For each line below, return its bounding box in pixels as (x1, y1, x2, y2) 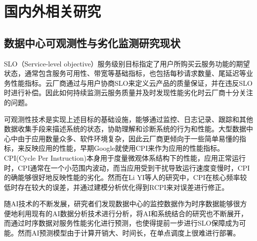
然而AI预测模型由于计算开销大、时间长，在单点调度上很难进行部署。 (17, 228, 240, 238)
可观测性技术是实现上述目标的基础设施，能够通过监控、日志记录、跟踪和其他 (4, 114, 253, 124)
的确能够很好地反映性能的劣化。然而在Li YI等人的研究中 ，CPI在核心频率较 (4, 172, 247, 182)
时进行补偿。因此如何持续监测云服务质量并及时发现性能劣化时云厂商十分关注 (4, 87, 253, 98)
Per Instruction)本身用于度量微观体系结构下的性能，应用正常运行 (38, 152, 246, 163)
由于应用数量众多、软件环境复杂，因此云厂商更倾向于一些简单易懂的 (17, 133, 239, 143)
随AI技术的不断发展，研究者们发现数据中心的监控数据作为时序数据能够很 (4, 198, 240, 209)
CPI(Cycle (4, 152, 36, 163)
